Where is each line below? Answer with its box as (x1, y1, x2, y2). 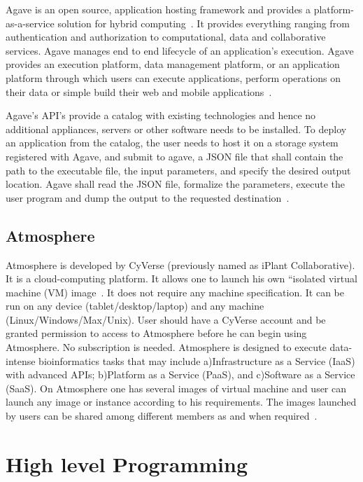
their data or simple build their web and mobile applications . (6, 84, 272, 99)
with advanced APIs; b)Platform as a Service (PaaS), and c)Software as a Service (6, 367, 355, 382)
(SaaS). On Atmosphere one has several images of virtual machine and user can (6, 380, 347, 395)
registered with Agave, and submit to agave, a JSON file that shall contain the (6, 149, 343, 163)
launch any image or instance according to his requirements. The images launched (6, 394, 357, 409)
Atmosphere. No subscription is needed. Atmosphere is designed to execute (6, 340, 327, 354)
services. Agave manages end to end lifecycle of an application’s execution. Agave (6, 43, 354, 57)
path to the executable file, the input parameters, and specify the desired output (6, 163, 351, 177)
